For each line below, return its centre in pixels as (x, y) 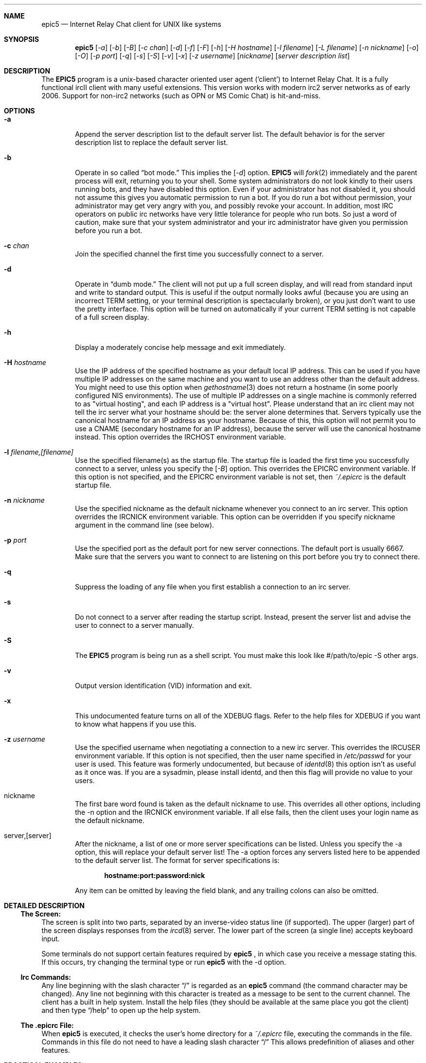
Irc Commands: (46, 977)
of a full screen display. (112, 317)
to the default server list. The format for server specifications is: (177, 860)
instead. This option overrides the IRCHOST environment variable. (181, 437)
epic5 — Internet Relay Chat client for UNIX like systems (131, 24)
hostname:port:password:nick (155, 875)
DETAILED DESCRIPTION (44, 906)
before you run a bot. (109, 230)
